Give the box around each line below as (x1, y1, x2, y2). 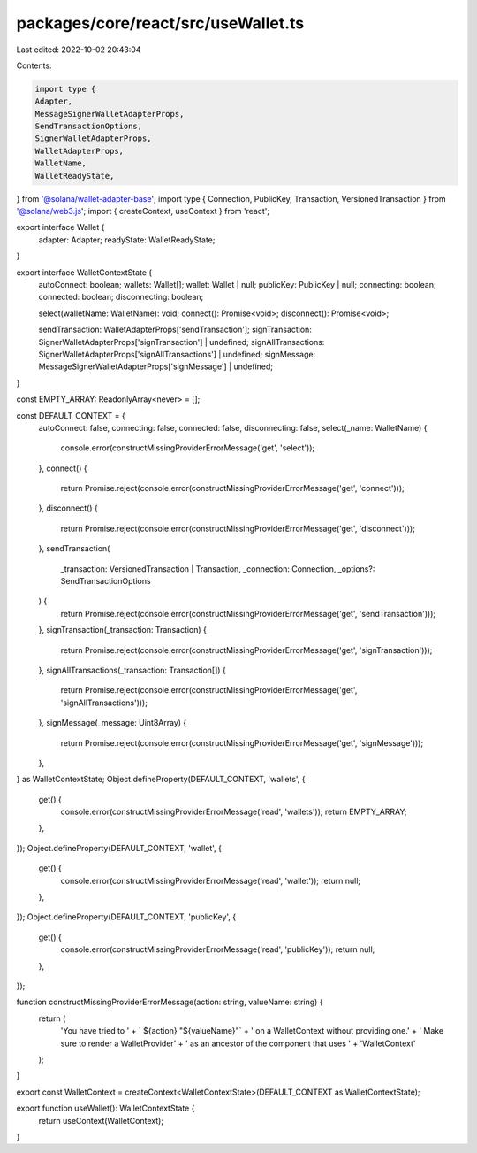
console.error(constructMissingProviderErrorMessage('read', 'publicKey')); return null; (60, 944, 375, 955)
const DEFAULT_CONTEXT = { (16, 410, 125, 420)
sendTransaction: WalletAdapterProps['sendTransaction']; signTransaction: (38, 324, 313, 335)
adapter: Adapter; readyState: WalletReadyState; (38, 234, 216, 245)
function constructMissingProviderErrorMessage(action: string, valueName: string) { (16, 996, 323, 1008)
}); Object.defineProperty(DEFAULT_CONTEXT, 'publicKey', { (16, 911, 237, 922)
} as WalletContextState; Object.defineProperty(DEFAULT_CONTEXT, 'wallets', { (16, 774, 306, 785)
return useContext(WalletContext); (38, 1115, 163, 1126)
